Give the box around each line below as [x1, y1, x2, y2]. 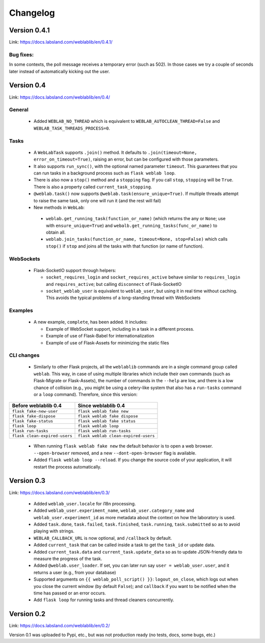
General [9, 106, 29, 113]
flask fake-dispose [12, 414, 56, 419]
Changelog [9, 7, 55, 18]
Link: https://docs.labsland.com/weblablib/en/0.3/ [9, 489, 110, 496]
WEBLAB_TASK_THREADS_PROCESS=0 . [33, 125, 110, 131]
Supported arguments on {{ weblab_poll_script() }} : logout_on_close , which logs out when [33, 576, 238, 582]
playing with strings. [33, 528, 75, 534]
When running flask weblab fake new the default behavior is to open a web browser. [33, 443, 213, 449]
